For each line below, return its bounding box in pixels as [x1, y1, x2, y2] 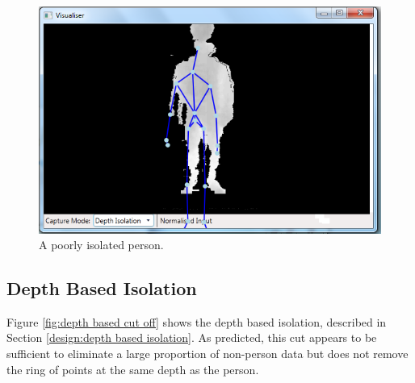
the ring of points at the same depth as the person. [6, 360, 259, 377]
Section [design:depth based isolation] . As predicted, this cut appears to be [6, 329, 377, 346]
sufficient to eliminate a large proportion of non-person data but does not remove [6, 345, 409, 362]
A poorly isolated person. [39, 236, 164, 253]
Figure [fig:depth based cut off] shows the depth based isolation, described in [6, 313, 387, 330]
